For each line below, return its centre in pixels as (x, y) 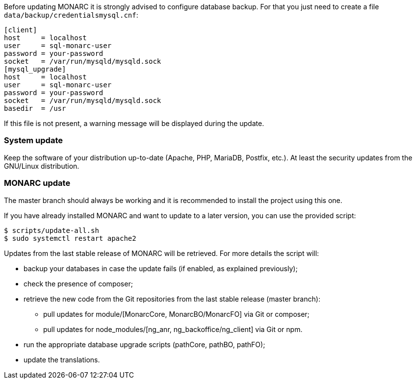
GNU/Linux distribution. (42, 166)
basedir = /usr (35, 108)
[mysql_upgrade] (35, 69)
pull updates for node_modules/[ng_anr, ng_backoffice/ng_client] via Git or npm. (173, 329)
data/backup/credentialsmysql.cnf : (71, 15)
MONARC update (37, 183)
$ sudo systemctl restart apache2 (70, 238)
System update (33, 140)
